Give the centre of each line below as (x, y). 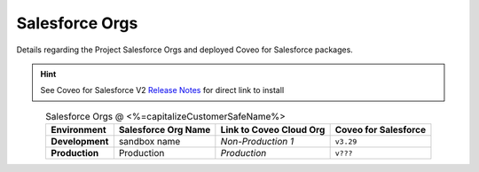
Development (80, 142)
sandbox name (149, 142)
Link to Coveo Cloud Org (273, 130)
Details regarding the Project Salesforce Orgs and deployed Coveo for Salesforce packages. (185, 50)
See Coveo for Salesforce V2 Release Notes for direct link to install (162, 90)
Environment (79, 130)
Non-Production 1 (257, 142)
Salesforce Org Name (165, 130)
